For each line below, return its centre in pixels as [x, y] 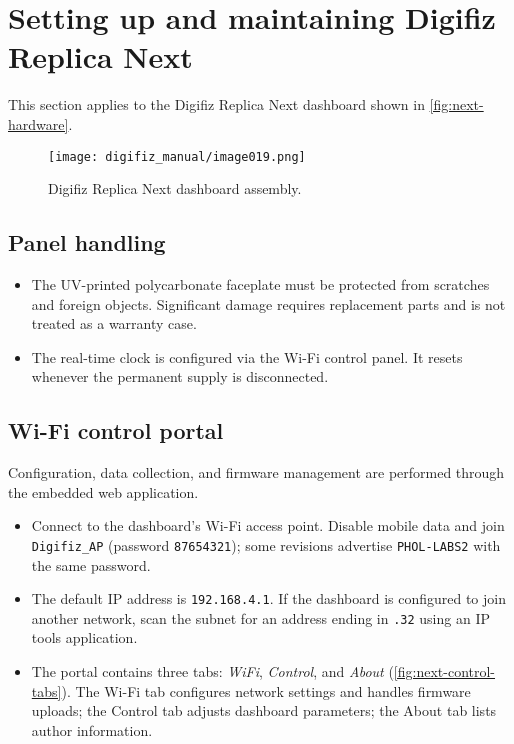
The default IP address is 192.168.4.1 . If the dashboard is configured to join [268, 598]
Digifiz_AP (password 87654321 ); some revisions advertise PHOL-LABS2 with [266, 544]
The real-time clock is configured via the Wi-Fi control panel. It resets [247, 356]
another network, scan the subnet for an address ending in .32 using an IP [260, 617]
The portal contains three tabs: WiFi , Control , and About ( [212, 671]
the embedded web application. [103, 491]
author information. [92, 729]
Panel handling [87, 242]
